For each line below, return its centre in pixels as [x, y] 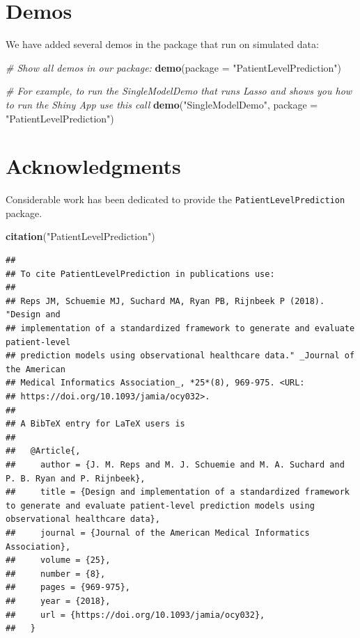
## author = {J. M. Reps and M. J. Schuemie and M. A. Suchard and [175, 464]
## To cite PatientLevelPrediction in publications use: [140, 274]
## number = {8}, [56, 574]
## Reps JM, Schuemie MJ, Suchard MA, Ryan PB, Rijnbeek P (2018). [165, 301]
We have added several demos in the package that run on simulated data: [162, 44]
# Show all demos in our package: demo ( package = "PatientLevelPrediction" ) [174, 67]
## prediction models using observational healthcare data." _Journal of [180, 356]
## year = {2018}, [58, 601]
